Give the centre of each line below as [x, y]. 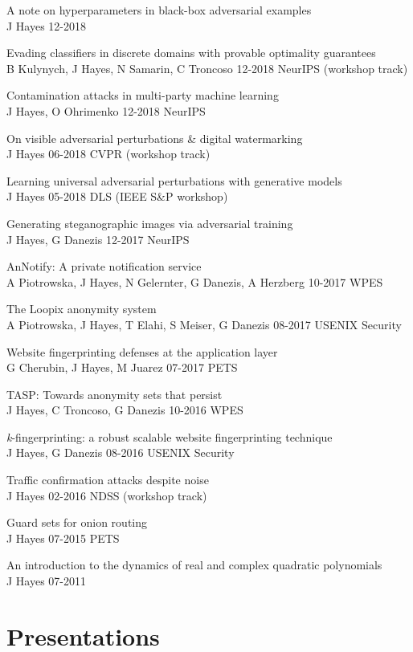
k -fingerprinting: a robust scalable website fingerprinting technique [170, 436]
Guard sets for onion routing [77, 522]
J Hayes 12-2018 [47, 25]
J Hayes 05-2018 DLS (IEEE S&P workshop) [117, 196]
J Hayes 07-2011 [47, 581]
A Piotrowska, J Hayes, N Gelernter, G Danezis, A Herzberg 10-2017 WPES [195, 281]
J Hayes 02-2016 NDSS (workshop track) [107, 495]
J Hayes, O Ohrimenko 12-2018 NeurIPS [106, 110]
